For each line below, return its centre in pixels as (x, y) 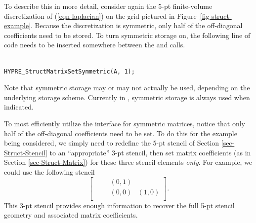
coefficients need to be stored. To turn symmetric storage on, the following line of (127, 35)
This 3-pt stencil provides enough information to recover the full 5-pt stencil (119, 205)
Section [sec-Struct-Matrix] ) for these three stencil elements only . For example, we (128, 162)
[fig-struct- (216, 16)
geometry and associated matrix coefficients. (71, 215)
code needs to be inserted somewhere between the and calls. (95, 45)
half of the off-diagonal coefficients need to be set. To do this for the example (121, 133)
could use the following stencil (49, 171)
